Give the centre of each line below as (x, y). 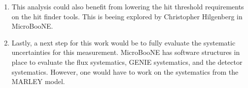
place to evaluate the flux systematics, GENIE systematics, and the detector (127, 62)
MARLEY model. (38, 81)
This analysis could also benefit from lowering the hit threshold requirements (128, 6)
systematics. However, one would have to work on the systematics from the (125, 71)
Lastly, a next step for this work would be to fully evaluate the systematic (124, 42)
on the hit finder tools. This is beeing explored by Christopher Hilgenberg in (127, 16)
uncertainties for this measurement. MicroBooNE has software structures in (126, 52)
